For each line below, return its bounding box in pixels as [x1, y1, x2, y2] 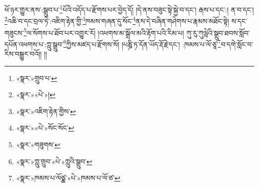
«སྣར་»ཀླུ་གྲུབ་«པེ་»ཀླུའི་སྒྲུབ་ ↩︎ [16, 156, 93, 166]
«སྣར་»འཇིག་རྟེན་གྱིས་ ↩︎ [16, 106, 76, 116]
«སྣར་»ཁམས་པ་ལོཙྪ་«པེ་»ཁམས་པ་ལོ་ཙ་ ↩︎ [16, 173, 120, 183]
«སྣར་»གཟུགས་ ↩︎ [16, 139, 60, 149]
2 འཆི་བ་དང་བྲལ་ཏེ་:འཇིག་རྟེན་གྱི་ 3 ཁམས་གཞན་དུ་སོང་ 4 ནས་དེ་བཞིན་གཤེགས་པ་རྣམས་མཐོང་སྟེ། [4, 14, 229, 26]
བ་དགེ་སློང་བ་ [220, 39, 254, 49]
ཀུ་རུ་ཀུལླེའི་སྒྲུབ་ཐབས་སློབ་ [186, 27, 250, 38]
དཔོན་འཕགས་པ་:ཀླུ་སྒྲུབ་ [4, 39, 63, 49]
